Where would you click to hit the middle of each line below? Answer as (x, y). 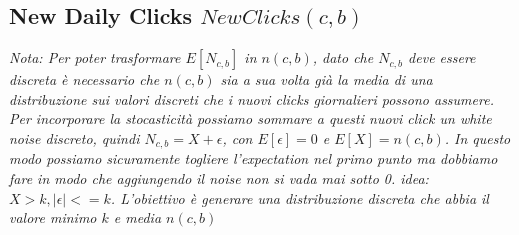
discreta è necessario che (84, 79)
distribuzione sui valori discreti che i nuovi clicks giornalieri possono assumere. (251, 98)
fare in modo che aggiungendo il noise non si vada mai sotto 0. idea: (219, 178)
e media (137, 217)
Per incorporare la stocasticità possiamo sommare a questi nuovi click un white (250, 118)
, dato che (343, 57)
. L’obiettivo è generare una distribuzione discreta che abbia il (299, 197)
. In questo (477, 137)
